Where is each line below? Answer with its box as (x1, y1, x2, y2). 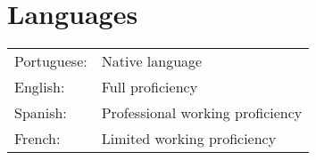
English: (14, 76, 65, 98)
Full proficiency (101, 76, 198, 98)
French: (14, 128, 61, 149)
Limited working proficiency (101, 128, 277, 149)
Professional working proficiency (101, 102, 303, 124)
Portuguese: (14, 51, 87, 72)
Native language (101, 51, 203, 72)
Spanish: (14, 102, 67, 124)
